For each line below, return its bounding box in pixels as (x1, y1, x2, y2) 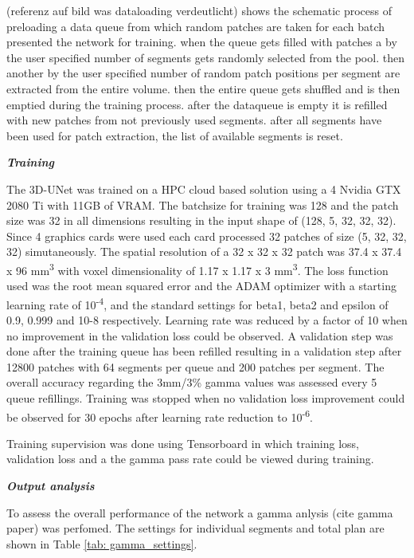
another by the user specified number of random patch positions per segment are (6, 65, 400, 81)
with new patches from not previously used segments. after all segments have (6, 112, 382, 128)
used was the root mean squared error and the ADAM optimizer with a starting (6, 277, 396, 294)
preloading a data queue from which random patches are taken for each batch (6, 18, 385, 34)
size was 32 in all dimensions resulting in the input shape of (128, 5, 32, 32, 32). (6, 212, 396, 229)
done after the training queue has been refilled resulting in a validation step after (6, 343, 402, 360)
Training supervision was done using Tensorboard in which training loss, (6, 434, 359, 451)
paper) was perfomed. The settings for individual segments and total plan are (6, 520, 385, 536)
